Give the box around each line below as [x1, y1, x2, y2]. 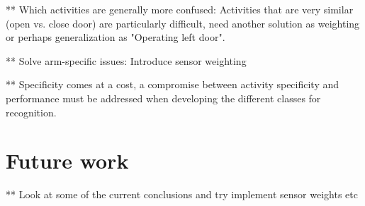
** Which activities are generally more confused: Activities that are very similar [6, 2, 354, 16]
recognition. [6, 104, 57, 119]
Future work [6, 146, 129, 175]
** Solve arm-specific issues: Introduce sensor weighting [6, 53, 247, 68]
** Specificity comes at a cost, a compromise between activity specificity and [6, 77, 339, 92]
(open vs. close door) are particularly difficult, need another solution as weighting [6, 16, 360, 30]
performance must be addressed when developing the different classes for [6, 90, 321, 105]
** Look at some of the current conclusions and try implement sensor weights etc [6, 187, 358, 202]
